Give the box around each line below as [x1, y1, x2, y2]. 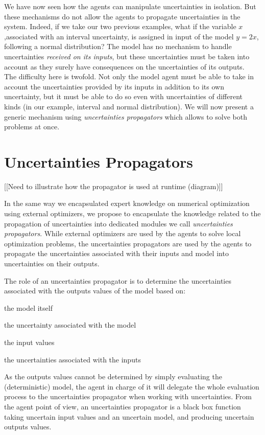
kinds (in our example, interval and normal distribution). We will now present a [4, 101, 254, 111]
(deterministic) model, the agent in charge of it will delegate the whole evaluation [4, 381, 259, 392]
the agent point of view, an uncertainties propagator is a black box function [4, 401, 241, 411]
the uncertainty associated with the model [4, 319, 136, 330]
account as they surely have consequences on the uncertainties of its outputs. [4, 61, 245, 72]
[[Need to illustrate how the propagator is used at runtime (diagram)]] [4, 180, 223, 191]
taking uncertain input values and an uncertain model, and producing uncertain [4, 411, 254, 422]
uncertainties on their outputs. [4, 258, 100, 268]
